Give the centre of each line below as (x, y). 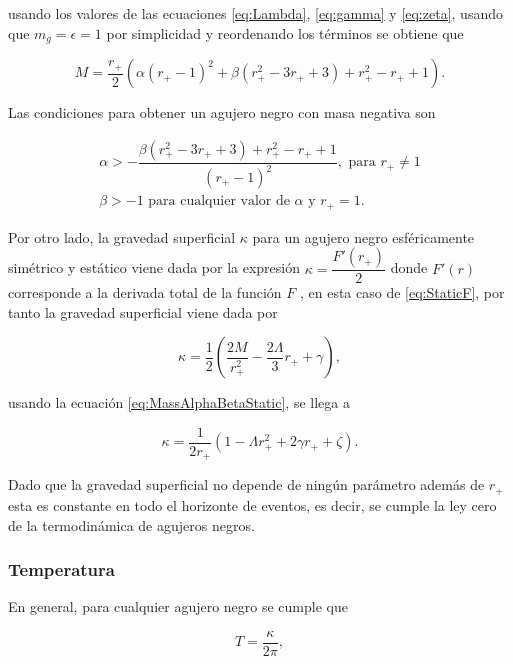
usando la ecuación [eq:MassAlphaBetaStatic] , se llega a (179, 402)
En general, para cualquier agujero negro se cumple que (178, 606)
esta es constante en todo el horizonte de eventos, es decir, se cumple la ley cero (252, 504)
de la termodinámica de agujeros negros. (131, 524)
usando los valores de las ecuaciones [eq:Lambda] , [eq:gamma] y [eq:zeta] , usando (255, 13)
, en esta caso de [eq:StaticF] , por (402, 292)
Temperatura (61, 569)
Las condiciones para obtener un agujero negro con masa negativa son (222, 112)
